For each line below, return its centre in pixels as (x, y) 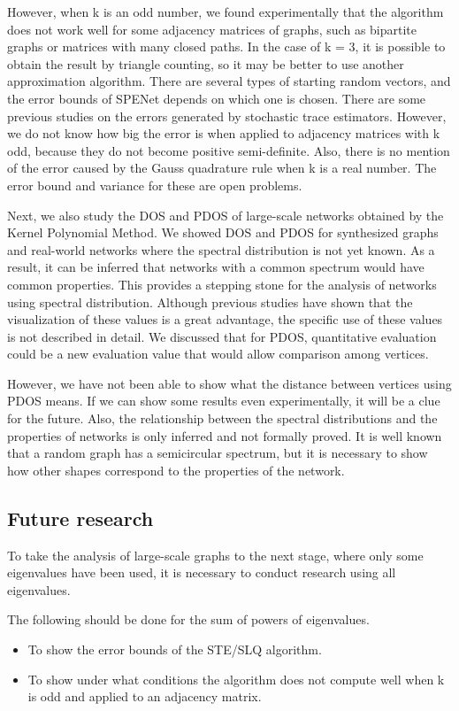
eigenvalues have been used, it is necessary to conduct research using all (202, 572)
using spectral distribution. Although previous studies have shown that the (210, 301)
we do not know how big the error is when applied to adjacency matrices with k (224, 133)
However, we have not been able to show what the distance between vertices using (229, 383)
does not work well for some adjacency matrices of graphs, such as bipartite (212, 29)
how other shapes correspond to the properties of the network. (176, 470)
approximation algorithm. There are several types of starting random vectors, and (229, 81)
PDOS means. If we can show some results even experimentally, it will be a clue (224, 401)
